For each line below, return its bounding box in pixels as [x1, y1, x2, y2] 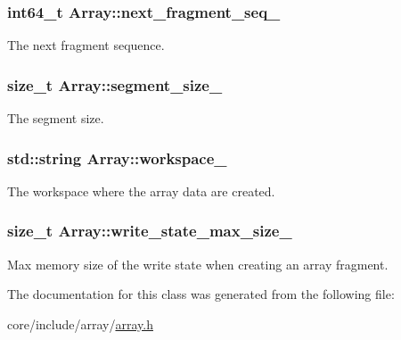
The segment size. [7, 109, 104, 128]
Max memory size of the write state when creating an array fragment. [7, 254, 389, 273]
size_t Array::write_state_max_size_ [7, 220, 292, 242]
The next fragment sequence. [7, 36, 165, 54]
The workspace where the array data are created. [7, 181, 275, 200]
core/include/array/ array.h [7, 314, 153, 333]
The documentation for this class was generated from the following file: [7, 285, 395, 303]
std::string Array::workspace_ [7, 146, 227, 169]
